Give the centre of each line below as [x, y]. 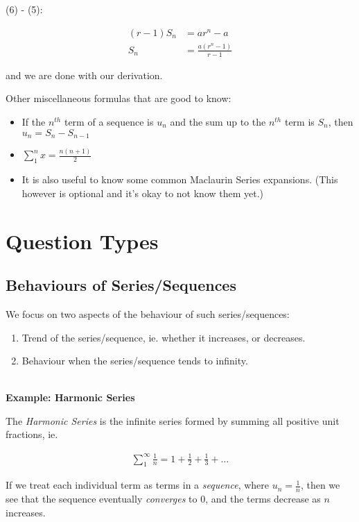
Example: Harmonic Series [70, 397]
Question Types [82, 241]
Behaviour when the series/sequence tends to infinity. [135, 361]
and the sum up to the [218, 121]
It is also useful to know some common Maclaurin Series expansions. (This [180, 179]
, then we [320, 485]
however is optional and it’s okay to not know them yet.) [143, 193]
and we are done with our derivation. [84, 75]
